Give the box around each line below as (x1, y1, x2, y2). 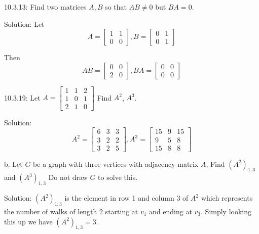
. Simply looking (201, 206, 252, 216)
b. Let (4, 158, 23, 169)
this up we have (4, 216, 53, 226)
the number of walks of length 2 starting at (4, 206, 138, 216)
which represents (201, 193, 253, 203)
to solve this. (98, 172, 138, 182)
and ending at (149, 206, 192, 216)
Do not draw (48, 172, 88, 182)
